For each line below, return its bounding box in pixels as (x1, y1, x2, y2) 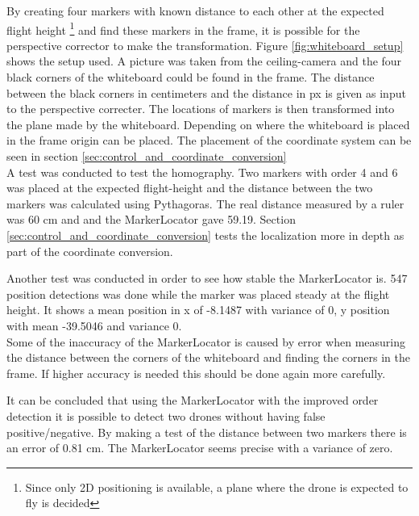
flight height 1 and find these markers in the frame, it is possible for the (6, 19, 360, 38)
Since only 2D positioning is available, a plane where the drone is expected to (25, 478, 409, 495)
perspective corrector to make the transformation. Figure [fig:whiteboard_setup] (6, 36, 404, 53)
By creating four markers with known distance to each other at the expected (6, 2, 384, 19)
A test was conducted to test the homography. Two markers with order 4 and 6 (6, 163, 398, 180)
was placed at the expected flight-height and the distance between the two (6, 179, 373, 196)
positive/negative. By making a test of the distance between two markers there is (6, 423, 407, 440)
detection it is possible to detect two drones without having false (6, 407, 326, 424)
